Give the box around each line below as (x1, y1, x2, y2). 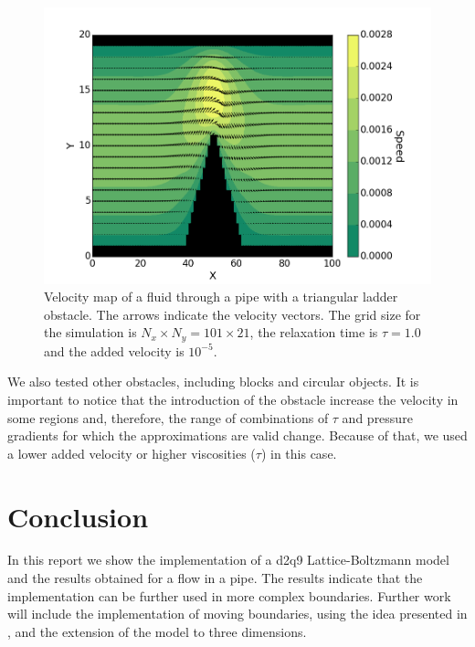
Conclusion (7, 497, 149, 535)
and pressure (342, 408, 413, 427)
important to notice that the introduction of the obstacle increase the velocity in (7, 389, 459, 408)
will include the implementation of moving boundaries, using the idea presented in (7, 604, 468, 623)
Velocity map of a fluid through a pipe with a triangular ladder (44, 287, 398, 306)
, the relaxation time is (249, 323, 378, 342)
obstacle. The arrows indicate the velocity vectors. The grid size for (44, 304, 421, 323)
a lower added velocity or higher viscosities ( (7, 443, 256, 462)
